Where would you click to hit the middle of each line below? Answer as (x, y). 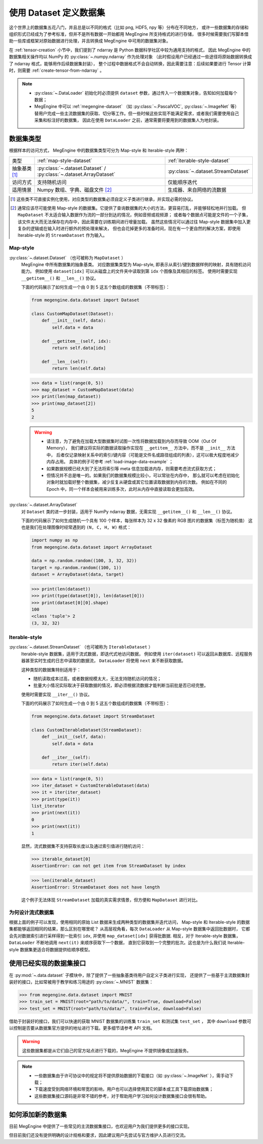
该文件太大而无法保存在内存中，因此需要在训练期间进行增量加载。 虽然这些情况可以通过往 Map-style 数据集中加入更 (134, 222)
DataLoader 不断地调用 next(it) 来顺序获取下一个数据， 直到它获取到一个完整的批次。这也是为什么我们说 (118, 943)
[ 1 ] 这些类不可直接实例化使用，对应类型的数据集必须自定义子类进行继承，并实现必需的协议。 (103, 199)
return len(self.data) (79, 368)
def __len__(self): (65, 362)
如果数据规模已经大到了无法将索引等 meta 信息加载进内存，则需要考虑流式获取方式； (131, 468)
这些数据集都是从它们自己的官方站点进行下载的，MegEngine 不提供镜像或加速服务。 (107, 1050)
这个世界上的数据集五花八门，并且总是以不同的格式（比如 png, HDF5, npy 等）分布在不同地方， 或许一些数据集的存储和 (129, 27)
